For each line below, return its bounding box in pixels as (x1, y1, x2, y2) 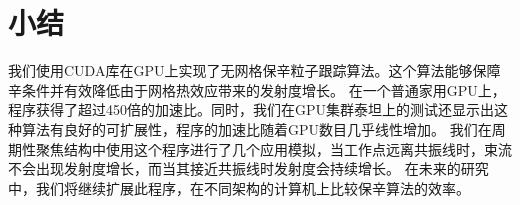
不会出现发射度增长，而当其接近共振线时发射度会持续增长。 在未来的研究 (8, 158, 489, 179)
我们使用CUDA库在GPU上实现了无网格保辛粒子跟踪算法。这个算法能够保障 (8, 60, 501, 81)
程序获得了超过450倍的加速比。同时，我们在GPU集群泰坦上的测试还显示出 (8, 99, 495, 120)
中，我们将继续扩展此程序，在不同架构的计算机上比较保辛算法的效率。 (8, 177, 470, 198)
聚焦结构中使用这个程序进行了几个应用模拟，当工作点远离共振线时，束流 (35, 138, 512, 159)
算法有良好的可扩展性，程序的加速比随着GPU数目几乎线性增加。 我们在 (21, 118, 492, 139)
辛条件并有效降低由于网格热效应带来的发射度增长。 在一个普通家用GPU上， (8, 79, 506, 100)
